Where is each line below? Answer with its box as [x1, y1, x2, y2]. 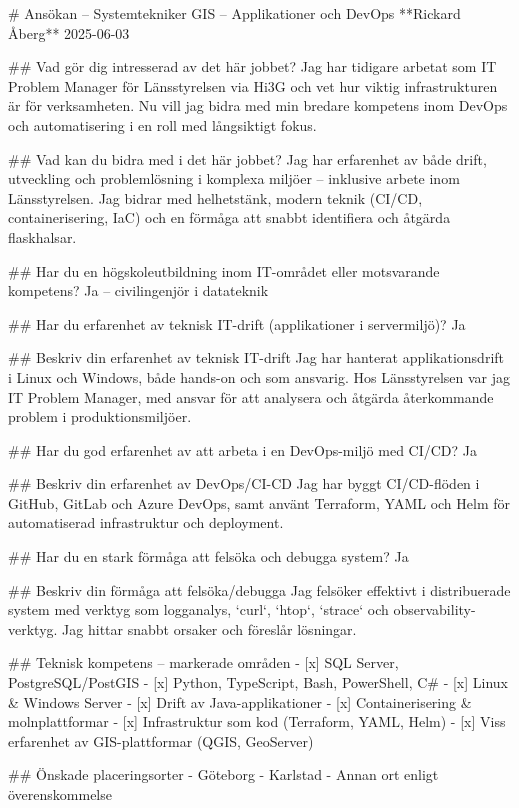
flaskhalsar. [8, 226, 77, 247]
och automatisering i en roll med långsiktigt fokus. [8, 114, 317, 135]
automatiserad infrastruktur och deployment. [8, 512, 284, 533]
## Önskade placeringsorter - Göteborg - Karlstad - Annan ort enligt [8, 764, 439, 785]
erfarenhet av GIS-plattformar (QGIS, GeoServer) [8, 730, 314, 751]
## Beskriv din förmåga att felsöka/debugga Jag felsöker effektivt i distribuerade [8, 579, 511, 600]
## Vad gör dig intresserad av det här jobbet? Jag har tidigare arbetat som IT [8, 56, 497, 77]
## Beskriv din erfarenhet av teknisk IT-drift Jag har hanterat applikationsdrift [8, 347, 505, 368]
